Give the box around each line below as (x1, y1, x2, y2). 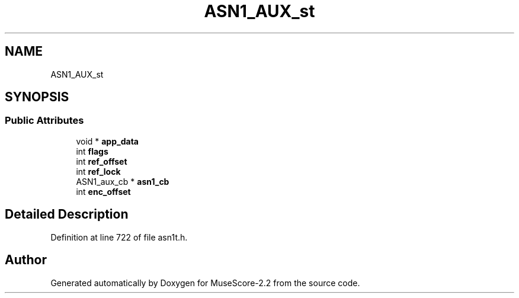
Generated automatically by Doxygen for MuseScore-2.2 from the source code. (50, 277, 360, 288)
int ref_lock (76, 166, 121, 177)
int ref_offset (76, 156, 127, 166)
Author (5, 252, 47, 268)
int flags (76, 146, 108, 156)
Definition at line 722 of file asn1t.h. (50, 232, 188, 242)
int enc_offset (76, 186, 131, 197)
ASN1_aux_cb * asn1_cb (76, 176, 169, 187)
